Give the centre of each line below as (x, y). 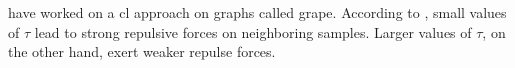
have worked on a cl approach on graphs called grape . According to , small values (257, 12)
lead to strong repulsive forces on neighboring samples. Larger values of (253, 31)
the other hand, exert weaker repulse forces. (142, 51)
